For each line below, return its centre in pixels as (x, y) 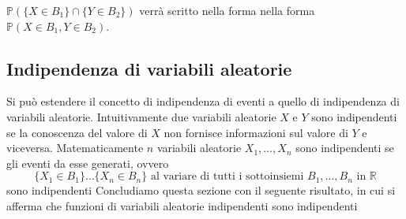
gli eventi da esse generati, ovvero (88, 163)
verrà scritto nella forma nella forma (227, 10)
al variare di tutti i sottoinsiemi (227, 177)
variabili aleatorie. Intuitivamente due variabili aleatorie (141, 116)
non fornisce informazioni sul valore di (256, 132)
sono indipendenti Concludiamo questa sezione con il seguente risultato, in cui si (201, 190)
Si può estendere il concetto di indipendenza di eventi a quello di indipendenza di (203, 101)
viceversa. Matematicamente (75, 148)
